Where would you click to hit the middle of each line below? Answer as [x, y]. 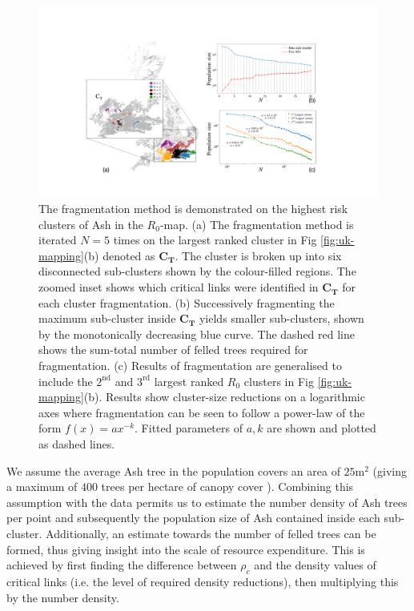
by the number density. [63, 597]
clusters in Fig [279, 381]
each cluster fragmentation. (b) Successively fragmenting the [187, 302]
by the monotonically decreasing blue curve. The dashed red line [197, 334]
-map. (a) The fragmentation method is [257, 224]
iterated [58, 240]
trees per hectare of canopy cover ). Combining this [227, 486]
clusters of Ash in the [91, 224]
